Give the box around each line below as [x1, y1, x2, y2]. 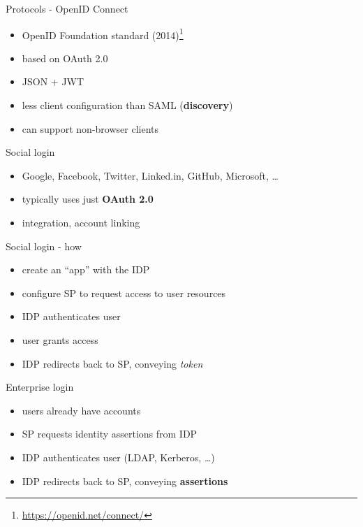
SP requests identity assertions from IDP [22, 426, 198, 441]
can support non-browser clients [22, 121, 158, 136]
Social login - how [6, 238, 82, 253]
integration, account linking [22, 215, 140, 229]
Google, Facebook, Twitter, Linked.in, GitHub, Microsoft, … [22, 168, 279, 182]
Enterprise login [6, 380, 74, 394]
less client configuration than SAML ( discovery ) [22, 98, 233, 113]
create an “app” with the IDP [22, 262, 150, 277]
